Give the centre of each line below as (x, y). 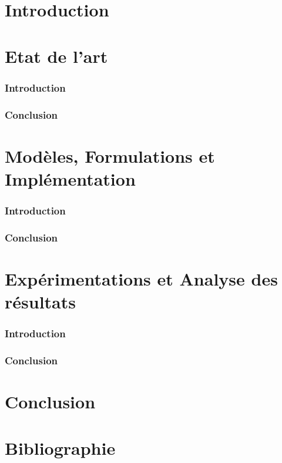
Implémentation (70, 178)
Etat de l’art (56, 56)
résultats (40, 302)
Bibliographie (60, 447)
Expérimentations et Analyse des (141, 278)
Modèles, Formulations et (110, 155)
